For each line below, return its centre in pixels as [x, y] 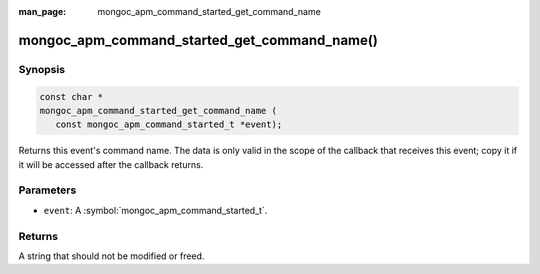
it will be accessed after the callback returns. [111, 164]
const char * [71, 96]
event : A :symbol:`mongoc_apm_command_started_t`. [155, 210]
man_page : [42, 11]
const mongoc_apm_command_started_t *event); [169, 124]
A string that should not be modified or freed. [111, 256]
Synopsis [41, 69]
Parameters [47, 190]
